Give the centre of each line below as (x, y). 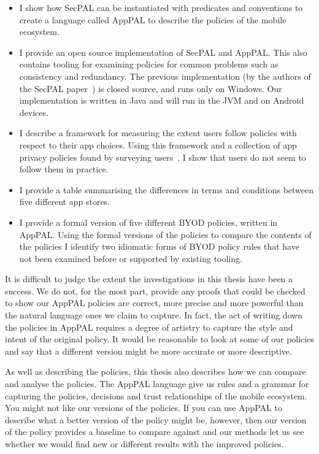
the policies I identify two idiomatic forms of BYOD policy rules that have (159, 246)
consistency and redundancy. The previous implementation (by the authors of (165, 76)
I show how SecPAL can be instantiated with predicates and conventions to (161, 7)
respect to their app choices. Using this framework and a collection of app (158, 144)
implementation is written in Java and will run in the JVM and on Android (162, 100)
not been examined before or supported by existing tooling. (131, 258)
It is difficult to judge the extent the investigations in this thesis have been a (149, 279)
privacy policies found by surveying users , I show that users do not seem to (163, 157)
